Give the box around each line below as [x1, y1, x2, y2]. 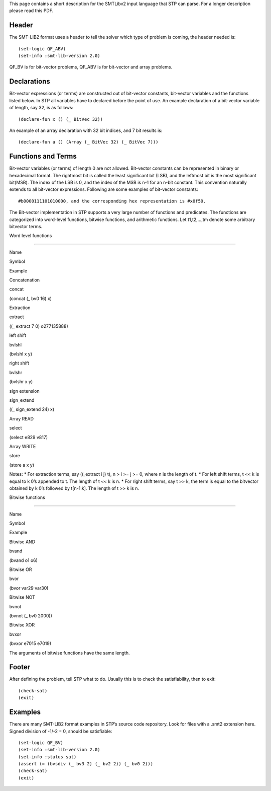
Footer [9, 663, 31, 672]
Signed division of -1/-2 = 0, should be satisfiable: [9, 728, 112, 734]
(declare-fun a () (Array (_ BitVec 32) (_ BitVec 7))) [18, 139, 159, 145]
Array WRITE [9, 443, 36, 449]
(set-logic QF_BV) [18, 740, 64, 745]
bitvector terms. [9, 223, 43, 229]
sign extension [9, 388, 40, 394]
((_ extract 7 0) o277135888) [9, 323, 69, 329]
